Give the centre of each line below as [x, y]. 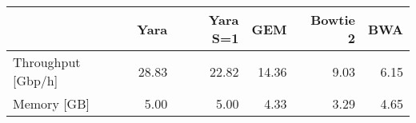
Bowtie [333, 20]
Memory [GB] [51, 103]
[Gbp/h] [36, 80]
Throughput [47, 62]
